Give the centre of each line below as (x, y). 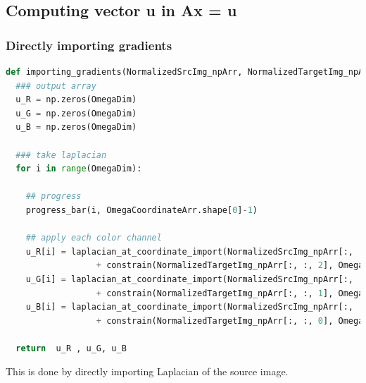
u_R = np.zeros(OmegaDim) (76, 100)
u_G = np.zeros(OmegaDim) (76, 113)
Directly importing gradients (89, 45)
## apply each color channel (94, 238)
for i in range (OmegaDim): (79, 169)
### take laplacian (61, 155)
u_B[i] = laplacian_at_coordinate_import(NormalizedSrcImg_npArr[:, (189, 307)
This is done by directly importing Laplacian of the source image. (147, 371)
